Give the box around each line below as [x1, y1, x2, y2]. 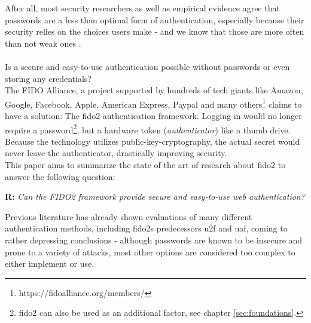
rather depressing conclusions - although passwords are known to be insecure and [5, 234, 303, 246]
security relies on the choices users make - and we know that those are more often [5, 25, 304, 38]
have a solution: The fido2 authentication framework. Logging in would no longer [5, 109, 302, 121]
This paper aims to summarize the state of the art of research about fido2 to [5, 159, 286, 171]
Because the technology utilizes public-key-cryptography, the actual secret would [5, 135, 300, 147]
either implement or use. [5, 257, 94, 270]
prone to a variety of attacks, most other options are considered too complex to [5, 245, 295, 258]
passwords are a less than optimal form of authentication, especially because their [5, 13, 304, 26]
